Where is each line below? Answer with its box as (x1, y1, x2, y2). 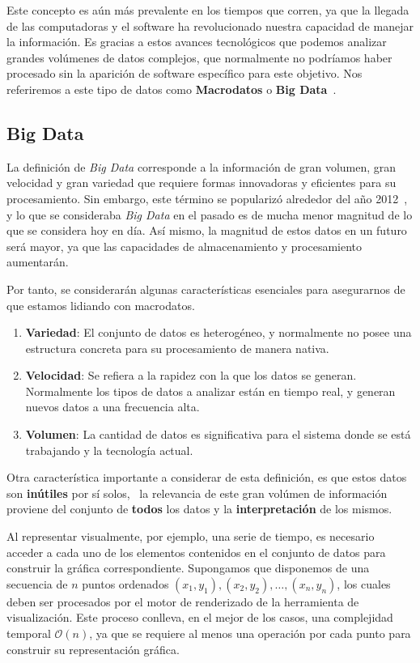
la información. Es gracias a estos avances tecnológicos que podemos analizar (6, 33, 387, 50)
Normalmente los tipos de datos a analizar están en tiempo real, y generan (25, 382, 396, 399)
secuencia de (6, 575, 68, 592)
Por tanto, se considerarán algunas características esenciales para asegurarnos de (6, 280, 405, 297)
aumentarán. (6, 253, 69, 270)
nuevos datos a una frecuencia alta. (25, 398, 200, 415)
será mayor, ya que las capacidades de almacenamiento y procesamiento (6, 237, 363, 254)
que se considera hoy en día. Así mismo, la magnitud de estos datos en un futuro (6, 222, 407, 239)
